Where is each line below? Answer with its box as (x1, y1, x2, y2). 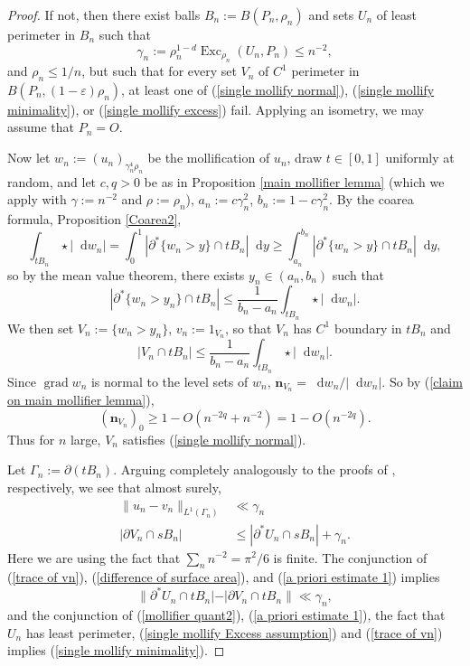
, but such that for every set (81, 61, 237, 80)
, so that (224, 318, 272, 337)
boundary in (334, 318, 402, 337)
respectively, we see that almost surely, (7, 478, 221, 496)
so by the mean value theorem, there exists (7, 265, 245, 284)
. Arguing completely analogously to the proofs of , (113, 460, 396, 479)
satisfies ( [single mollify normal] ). (122, 429, 306, 448)
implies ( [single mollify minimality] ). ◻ (7, 641, 225, 660)
